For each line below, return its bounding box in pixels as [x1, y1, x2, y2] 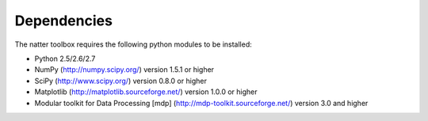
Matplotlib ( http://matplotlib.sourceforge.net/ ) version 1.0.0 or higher [34, 87, 258, 96]
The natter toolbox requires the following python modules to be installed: [14, 40, 253, 49]
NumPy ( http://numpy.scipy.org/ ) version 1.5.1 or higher [34, 65, 214, 74]
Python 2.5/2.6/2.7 [34, 54, 96, 63]
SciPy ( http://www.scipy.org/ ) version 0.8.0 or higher [34, 76, 208, 85]
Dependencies [14, 12, 113, 29]
